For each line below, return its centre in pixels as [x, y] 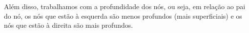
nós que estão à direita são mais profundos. [69, 25]
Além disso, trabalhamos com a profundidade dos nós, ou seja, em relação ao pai [125, 6]
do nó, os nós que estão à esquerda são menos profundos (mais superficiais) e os [123, 16]
